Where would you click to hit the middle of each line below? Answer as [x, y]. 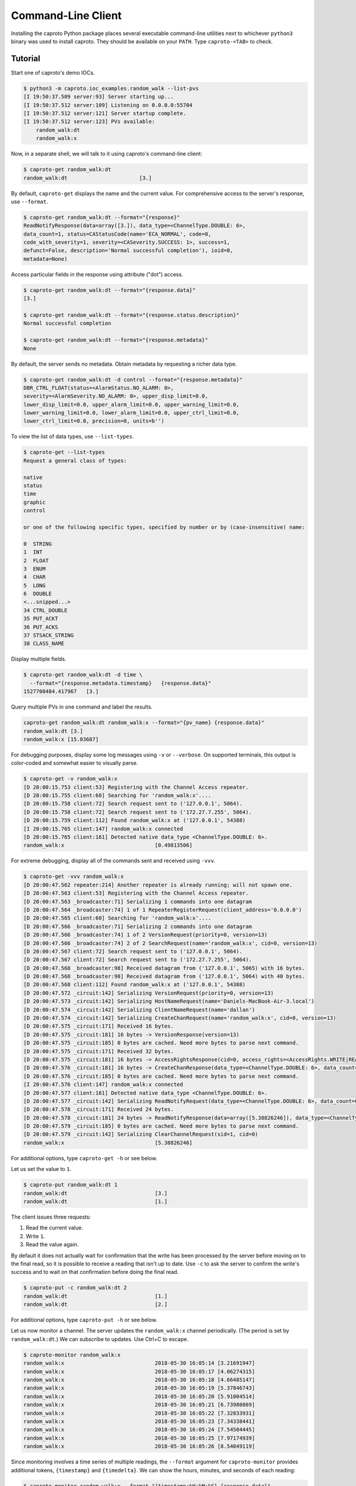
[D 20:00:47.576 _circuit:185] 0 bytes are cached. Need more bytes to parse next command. [161, 1076]
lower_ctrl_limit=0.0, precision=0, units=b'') [94, 421]
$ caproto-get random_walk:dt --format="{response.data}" [109, 290]
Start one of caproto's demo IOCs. [53, 73]
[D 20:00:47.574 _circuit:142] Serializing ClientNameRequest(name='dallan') [139, 1010]
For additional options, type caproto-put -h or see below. [84, 1320]
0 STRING [38, 544]
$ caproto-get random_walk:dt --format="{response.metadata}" [116, 340]
